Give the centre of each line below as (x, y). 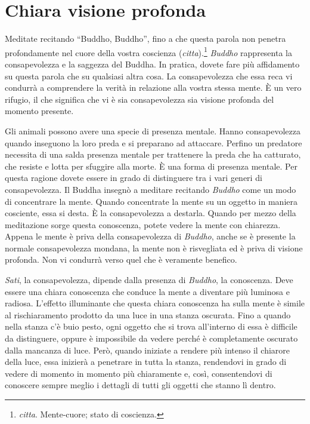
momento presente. (39, 111)
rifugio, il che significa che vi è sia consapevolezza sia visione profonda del (139, 99)
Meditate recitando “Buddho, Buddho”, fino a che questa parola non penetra (145, 39)
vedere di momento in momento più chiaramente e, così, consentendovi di (139, 373)
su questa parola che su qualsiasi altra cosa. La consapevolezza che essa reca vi (149, 76)
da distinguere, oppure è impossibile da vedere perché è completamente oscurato (151, 338)
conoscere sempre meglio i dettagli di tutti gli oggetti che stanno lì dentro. (140, 385)
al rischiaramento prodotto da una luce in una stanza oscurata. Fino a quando (148, 314)
